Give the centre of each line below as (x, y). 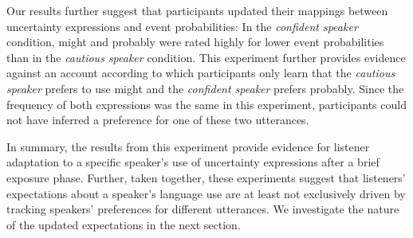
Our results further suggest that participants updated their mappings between (197, 10)
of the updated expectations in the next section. (124, 224)
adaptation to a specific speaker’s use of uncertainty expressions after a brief (193, 162)
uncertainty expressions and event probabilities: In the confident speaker (182, 26)
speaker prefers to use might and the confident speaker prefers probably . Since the (205, 88)
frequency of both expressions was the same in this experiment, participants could (206, 104)
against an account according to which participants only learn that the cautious (201, 73)
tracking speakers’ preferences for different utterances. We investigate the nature (203, 209)
